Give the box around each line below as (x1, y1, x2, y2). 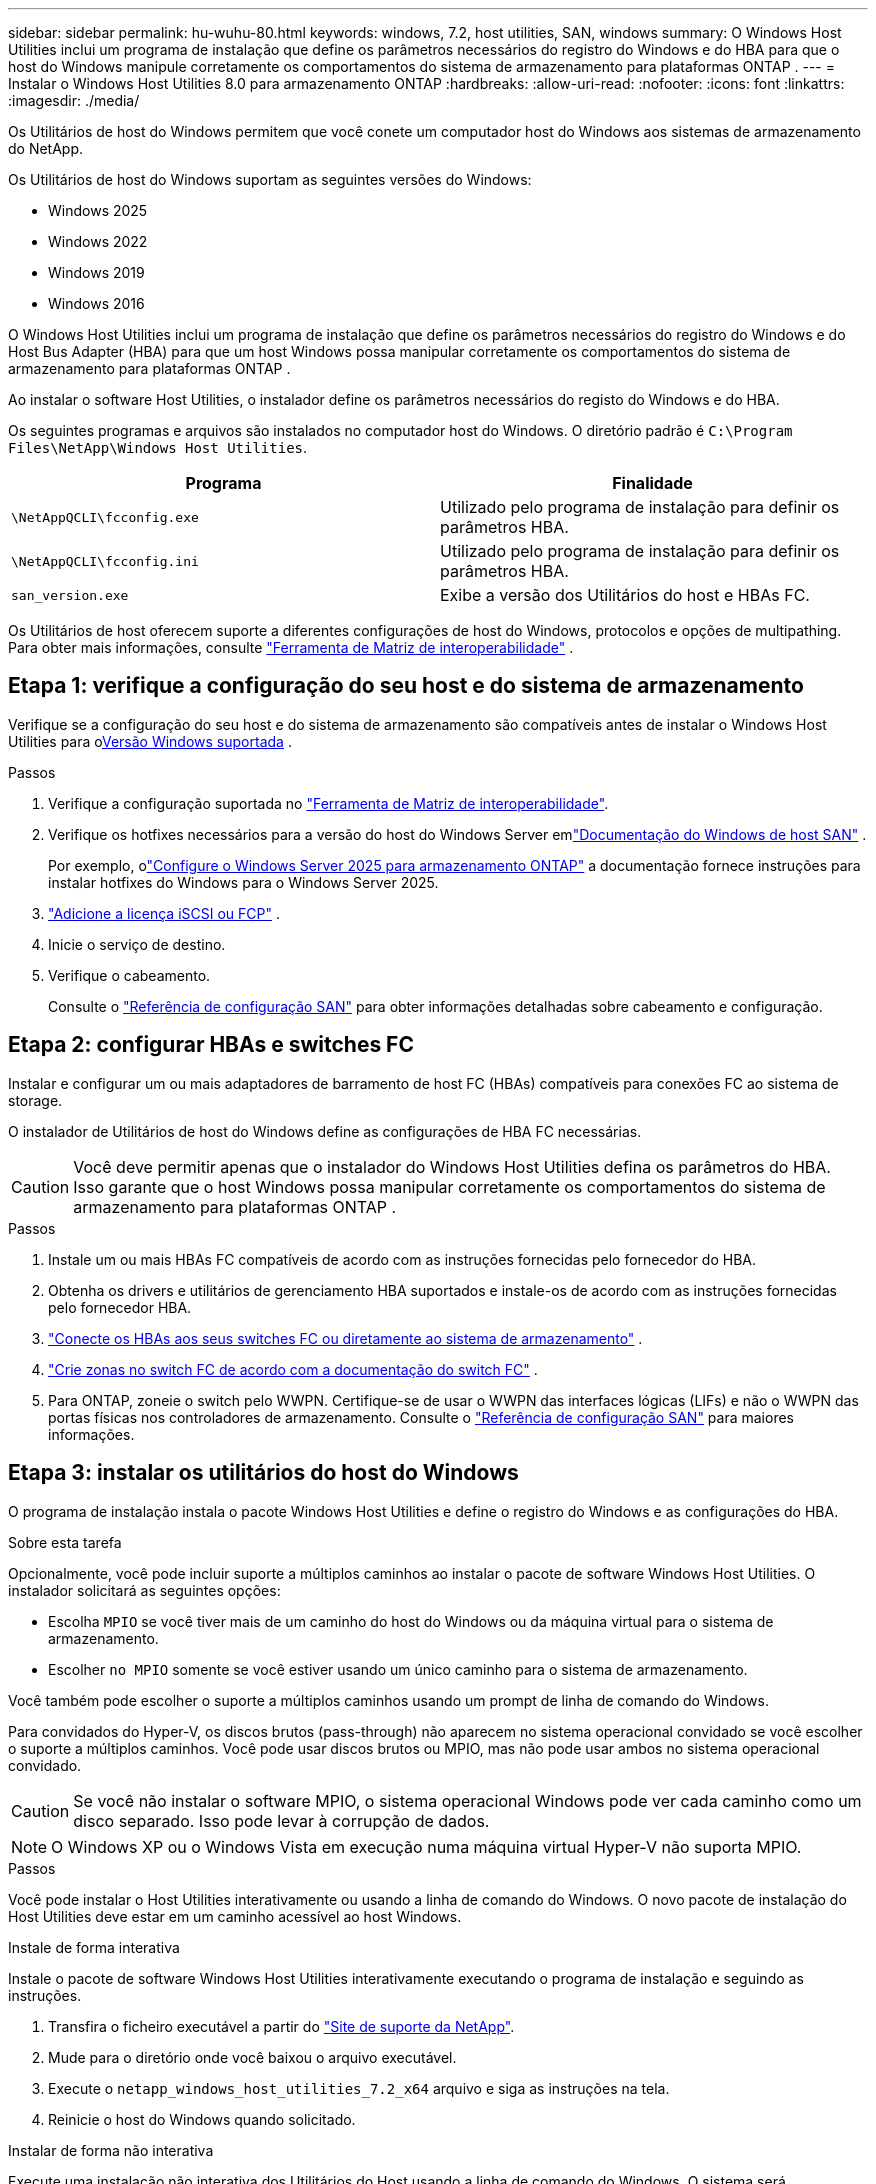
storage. (8, 1091, 63, 1109)
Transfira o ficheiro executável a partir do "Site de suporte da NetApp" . (48, 2017, 515, 2035)
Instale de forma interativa (8, 1938, 180, 1956)
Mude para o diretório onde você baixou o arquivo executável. (48, 2048, 457, 2066)
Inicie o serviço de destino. (48, 935, 226, 953)
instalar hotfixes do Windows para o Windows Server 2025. (48, 873, 439, 891)
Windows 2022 (48, 233, 148, 250)
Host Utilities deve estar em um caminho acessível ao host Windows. (8, 1907, 462, 1925)
